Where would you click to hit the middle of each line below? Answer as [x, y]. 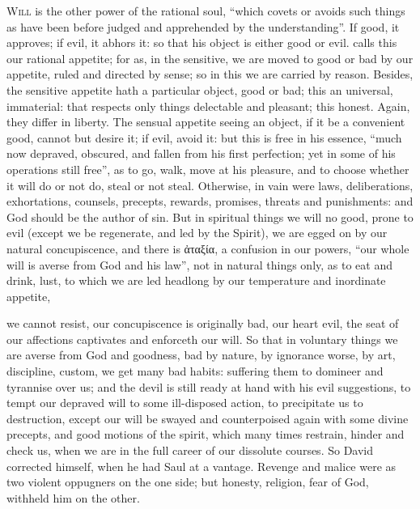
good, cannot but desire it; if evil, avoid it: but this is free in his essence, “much [204, 137]
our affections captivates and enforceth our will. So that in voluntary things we [202, 339]
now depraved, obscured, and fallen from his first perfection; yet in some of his [201, 153]
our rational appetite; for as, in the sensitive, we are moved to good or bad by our [210, 58]
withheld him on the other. [73, 497]
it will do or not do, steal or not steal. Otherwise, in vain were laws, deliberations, [210, 185]
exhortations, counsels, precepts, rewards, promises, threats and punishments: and [210, 201]
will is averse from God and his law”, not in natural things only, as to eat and [200, 264]
